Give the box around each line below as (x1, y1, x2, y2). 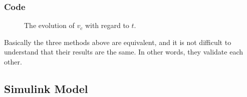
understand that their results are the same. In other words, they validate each (4, 46, 243, 57)
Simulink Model (4, 80, 88, 96)
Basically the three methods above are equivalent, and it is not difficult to (4, 36, 231, 47)
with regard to (85, 20, 129, 30)
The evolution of (24, 20, 75, 30)
